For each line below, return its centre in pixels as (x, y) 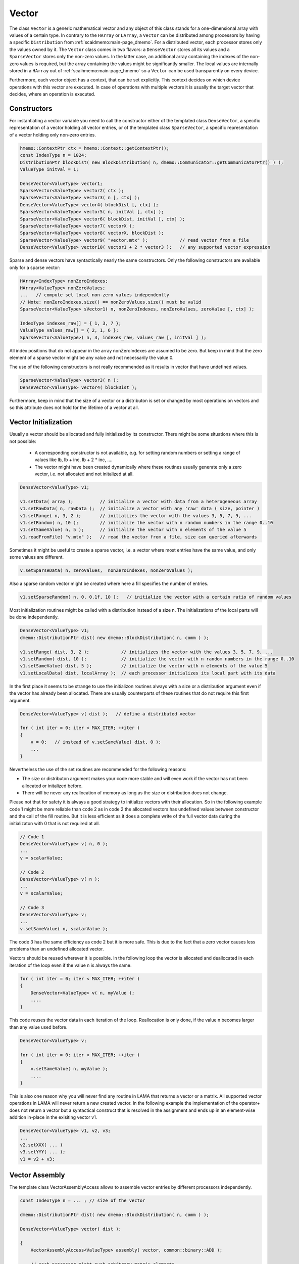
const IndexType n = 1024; (53, 155)
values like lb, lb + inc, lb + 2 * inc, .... (74, 460)
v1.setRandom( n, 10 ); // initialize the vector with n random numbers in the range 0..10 (146, 523)
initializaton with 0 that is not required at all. (55, 823)
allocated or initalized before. (52, 786)
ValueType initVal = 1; (49, 169)
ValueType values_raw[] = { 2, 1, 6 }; (69, 330)
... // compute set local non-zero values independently (94, 295)
